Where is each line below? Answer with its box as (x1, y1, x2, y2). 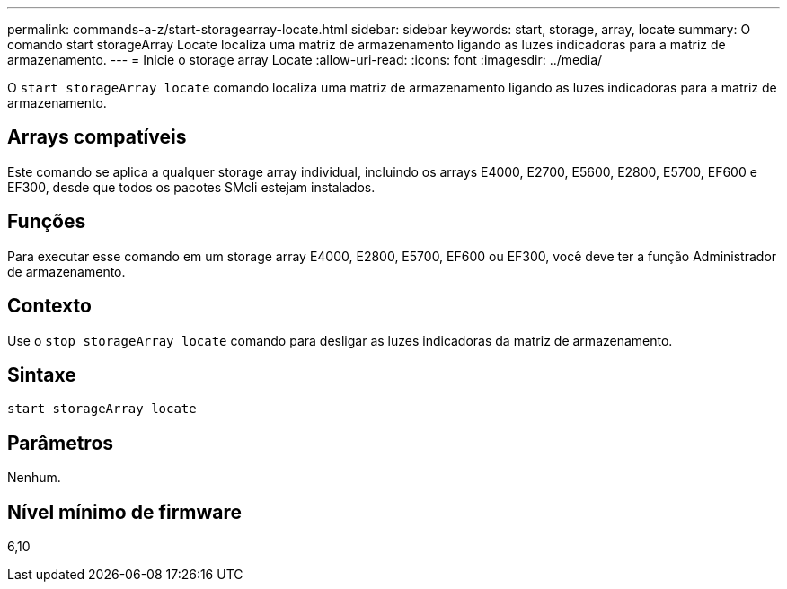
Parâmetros (7, 431, 114, 454)
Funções (7, 210, 86, 233)
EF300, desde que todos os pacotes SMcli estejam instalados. (7, 179, 376, 195)
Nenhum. (7, 470, 61, 486)
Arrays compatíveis (7, 126, 187, 149)
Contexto (7, 294, 92, 318)
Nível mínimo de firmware (7, 500, 243, 523)
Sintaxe (7, 363, 76, 386)
